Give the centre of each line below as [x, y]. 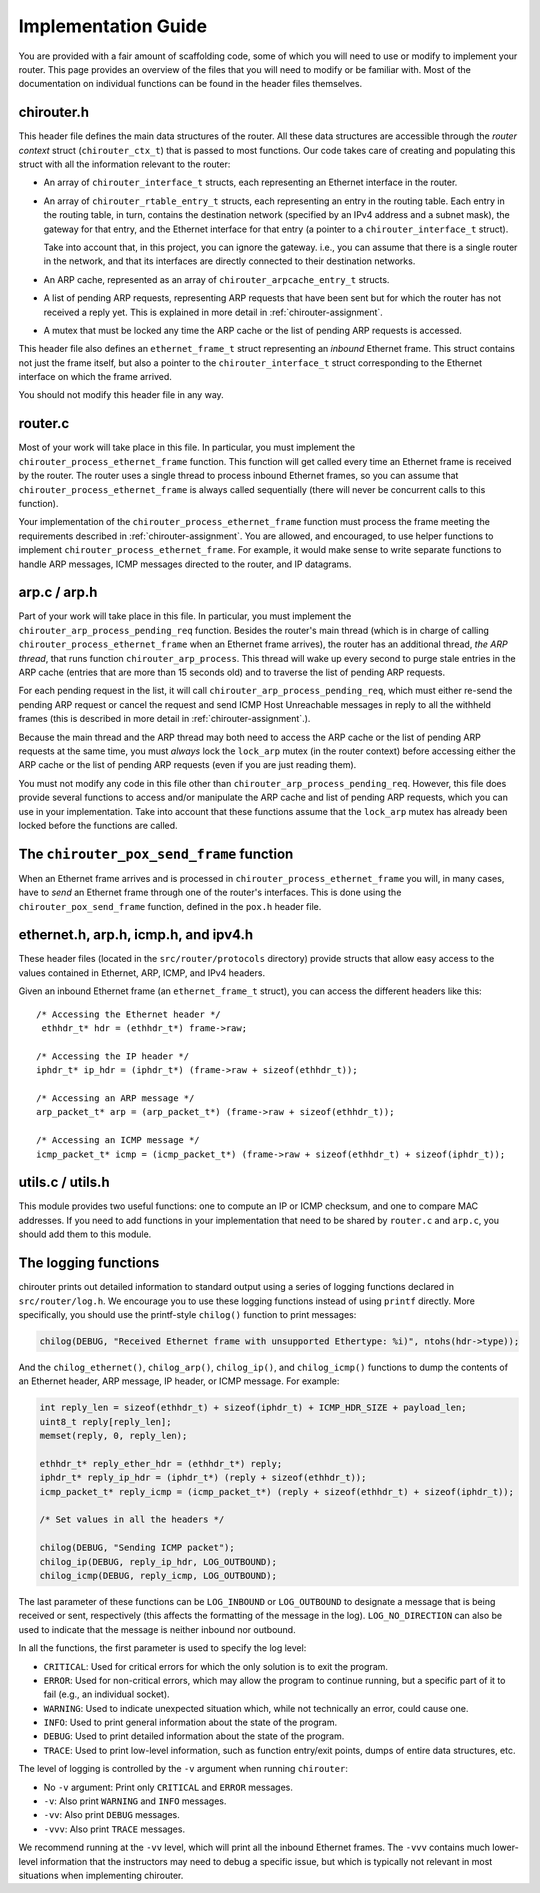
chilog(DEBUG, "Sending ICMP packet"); [137, 1548]
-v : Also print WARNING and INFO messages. [135, 1801]
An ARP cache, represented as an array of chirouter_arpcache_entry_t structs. [216, 279]
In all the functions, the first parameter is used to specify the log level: [162, 1648]
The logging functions [89, 1263]
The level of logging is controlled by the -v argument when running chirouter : [183, 1769]
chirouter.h [54, 112]
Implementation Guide [113, 26]
